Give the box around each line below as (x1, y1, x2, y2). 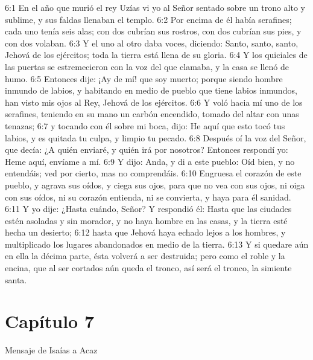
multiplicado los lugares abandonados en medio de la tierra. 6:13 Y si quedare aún (5, 237, 309, 250)
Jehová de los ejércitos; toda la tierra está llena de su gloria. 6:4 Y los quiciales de (5, 48, 308, 61)
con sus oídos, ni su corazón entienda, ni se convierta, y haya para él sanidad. (5, 190, 291, 203)
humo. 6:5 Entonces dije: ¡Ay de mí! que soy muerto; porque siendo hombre (5, 72, 283, 85)
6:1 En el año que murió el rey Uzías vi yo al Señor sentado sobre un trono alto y (5, 1, 305, 13)
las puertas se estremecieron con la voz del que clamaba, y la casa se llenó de (5, 60, 289, 72)
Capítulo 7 (5, 309, 95, 333)
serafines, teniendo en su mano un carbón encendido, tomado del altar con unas (5, 108, 299, 120)
